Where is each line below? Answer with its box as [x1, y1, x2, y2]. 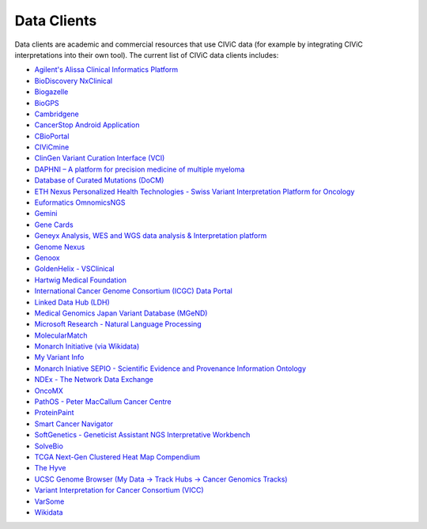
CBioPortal [34, 131, 70, 141]
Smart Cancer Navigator [34, 419, 114, 429]
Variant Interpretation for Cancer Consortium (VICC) [34, 486, 205, 495]
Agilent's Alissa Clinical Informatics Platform [34, 65, 179, 74]
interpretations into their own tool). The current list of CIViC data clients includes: [14, 50, 279, 59]
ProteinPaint [34, 408, 74, 418]
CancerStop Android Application [34, 120, 140, 130]
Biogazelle [34, 87, 69, 96]
